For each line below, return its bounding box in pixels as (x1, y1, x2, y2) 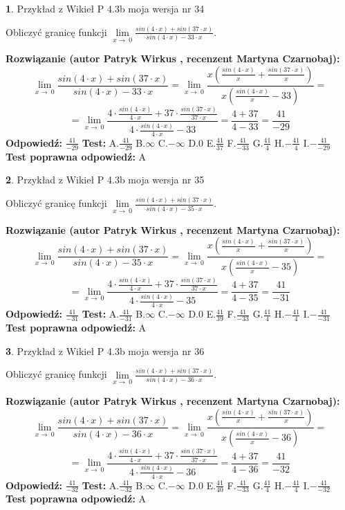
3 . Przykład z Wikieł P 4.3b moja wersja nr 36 (6, 343, 205, 358)
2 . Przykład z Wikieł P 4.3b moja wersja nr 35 (6, 172, 205, 187)
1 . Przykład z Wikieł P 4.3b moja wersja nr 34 (6, 1, 205, 15)
